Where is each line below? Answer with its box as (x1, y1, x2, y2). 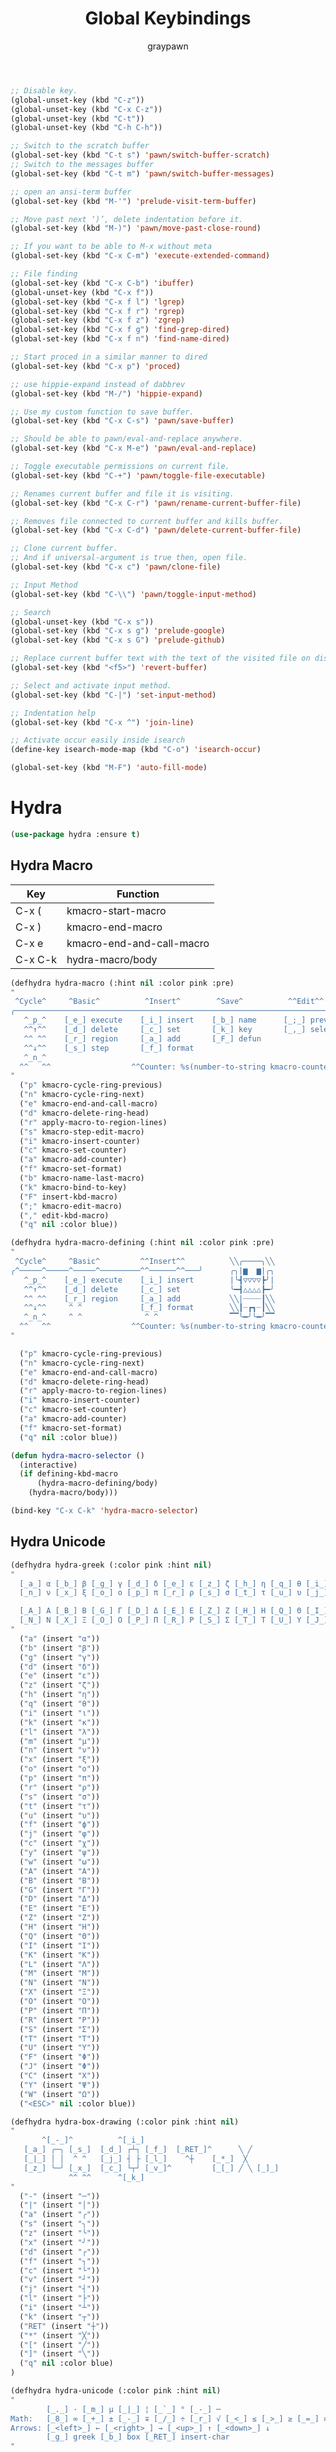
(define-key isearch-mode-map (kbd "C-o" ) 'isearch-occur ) (10, 745, 262, 755)
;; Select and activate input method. (10, 680, 172, 691)
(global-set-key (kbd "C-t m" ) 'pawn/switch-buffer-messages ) (10, 168, 275, 179)
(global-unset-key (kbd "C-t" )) (10, 113, 145, 124)
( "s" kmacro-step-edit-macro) (19, 1127, 145, 1137)
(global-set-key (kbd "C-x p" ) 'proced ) (10, 361, 182, 371)
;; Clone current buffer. (10, 543, 118, 554)
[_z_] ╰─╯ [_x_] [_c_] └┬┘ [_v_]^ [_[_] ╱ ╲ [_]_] (23, 2163, 280, 2173)
